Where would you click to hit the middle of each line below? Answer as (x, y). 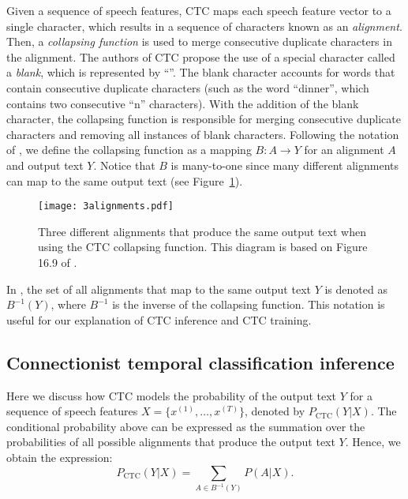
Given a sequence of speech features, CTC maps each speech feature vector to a (199, 10)
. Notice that (124, 165)
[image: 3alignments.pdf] (106, 206)
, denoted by (275, 411)
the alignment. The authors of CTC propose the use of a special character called (201, 56)
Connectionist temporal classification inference (200, 362)
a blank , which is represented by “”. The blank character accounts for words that (201, 72)
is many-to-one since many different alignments (284, 165)
